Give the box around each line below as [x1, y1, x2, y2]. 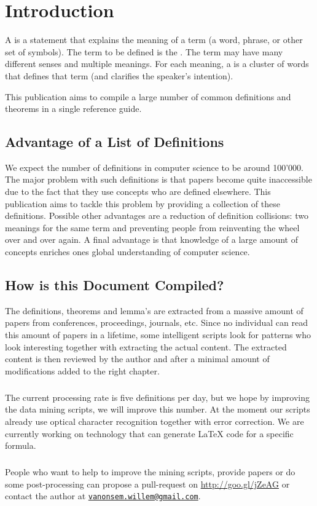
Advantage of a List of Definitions [5, 132, 224, 151]
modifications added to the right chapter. [5, 364, 160, 377]
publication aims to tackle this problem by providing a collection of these [5, 197, 280, 210]
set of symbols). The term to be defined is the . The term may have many [5, 45, 283, 58]
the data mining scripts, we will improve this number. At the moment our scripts [5, 403, 310, 416]
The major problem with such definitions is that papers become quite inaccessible [5, 173, 312, 186]
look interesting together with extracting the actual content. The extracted [5, 340, 287, 353]
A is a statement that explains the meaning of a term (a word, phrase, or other [5, 33, 303, 46]
